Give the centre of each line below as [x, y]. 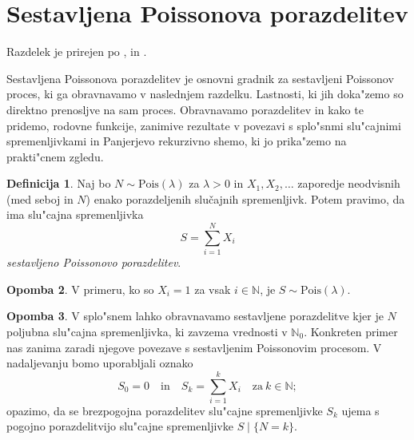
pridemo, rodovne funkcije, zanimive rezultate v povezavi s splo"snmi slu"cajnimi [204, 125]
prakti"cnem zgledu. [55, 156]
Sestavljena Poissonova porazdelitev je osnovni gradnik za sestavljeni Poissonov [200, 78]
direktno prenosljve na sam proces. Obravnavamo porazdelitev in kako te [185, 109]
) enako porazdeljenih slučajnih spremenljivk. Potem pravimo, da [245, 198]
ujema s [360, 410]
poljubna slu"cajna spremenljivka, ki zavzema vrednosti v [147, 331]
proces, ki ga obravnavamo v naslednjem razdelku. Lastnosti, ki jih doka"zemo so [205, 94]
